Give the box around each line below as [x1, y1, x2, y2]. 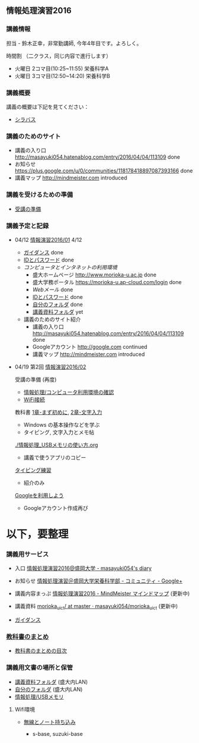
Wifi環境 [14, 706, 36, 713]
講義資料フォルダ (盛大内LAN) [14, 678, 88, 685]
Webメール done [32, 286, 73, 293]
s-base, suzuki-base [32, 730, 83, 737]
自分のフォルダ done [32, 301, 83, 308]
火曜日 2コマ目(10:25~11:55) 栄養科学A [14, 65, 109, 72]
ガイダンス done [23, 248, 64, 256]
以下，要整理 [6, 528, 69, 541]
